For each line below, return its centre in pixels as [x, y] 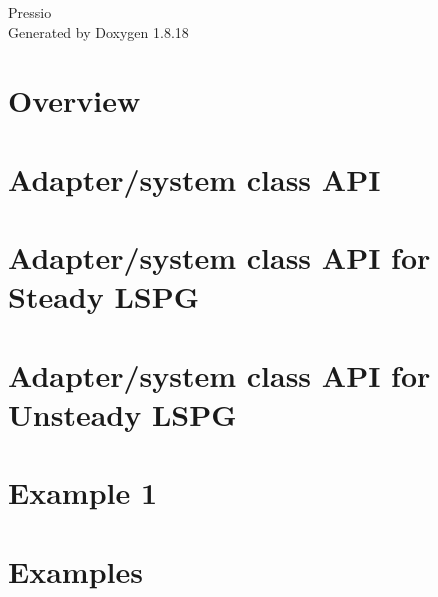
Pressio [30, 12]
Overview [74, 100]
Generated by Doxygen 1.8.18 [98, 31]
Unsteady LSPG [122, 413]
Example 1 [83, 492]
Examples [75, 570]
